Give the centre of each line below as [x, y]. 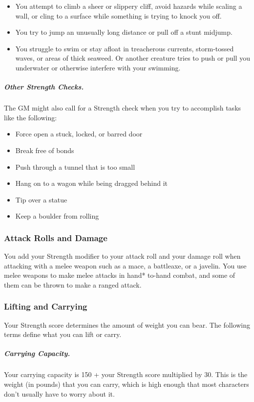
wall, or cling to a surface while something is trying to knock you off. [118, 15]
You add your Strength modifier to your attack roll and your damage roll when [122, 256]
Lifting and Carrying [46, 306]
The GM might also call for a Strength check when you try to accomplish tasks [123, 108]
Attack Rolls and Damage [56, 237]
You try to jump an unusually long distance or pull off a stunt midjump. [124, 32]
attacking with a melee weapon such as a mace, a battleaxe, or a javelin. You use [125, 265]
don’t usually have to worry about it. [59, 393]
